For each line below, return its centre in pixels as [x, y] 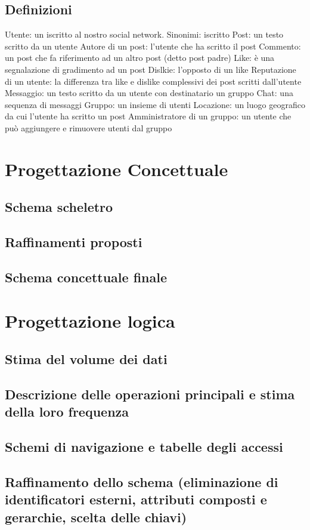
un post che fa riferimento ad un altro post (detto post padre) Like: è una [140, 58]
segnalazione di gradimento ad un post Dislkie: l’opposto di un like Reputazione [151, 69]
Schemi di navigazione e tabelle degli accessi [144, 446]
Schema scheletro [59, 207]
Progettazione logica [90, 321]
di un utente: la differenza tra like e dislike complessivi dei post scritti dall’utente [153, 81]
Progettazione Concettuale [117, 169]
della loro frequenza [67, 412]
